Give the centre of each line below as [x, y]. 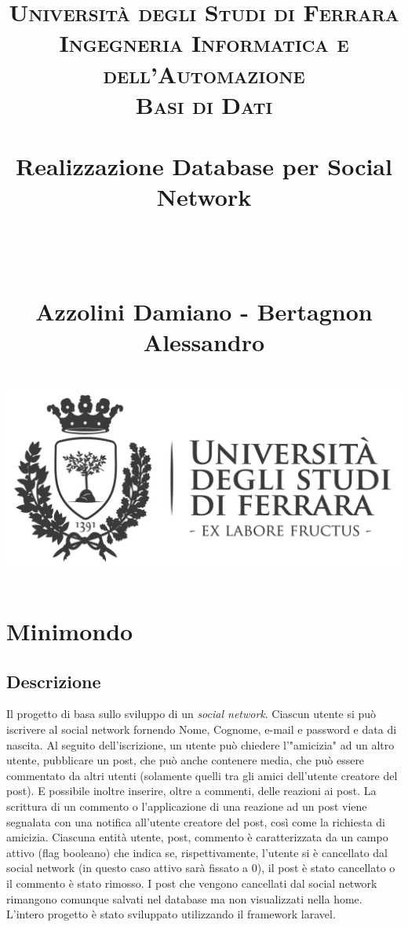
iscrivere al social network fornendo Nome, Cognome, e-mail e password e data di [202, 729]
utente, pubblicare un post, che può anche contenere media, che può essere [186, 760]
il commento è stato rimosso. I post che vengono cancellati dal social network [192, 883]
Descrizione [54, 681]
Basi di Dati [204, 104]
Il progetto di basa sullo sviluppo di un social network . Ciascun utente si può [191, 714]
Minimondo [70, 631]
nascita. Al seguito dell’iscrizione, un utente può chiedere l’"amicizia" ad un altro [200, 744]
